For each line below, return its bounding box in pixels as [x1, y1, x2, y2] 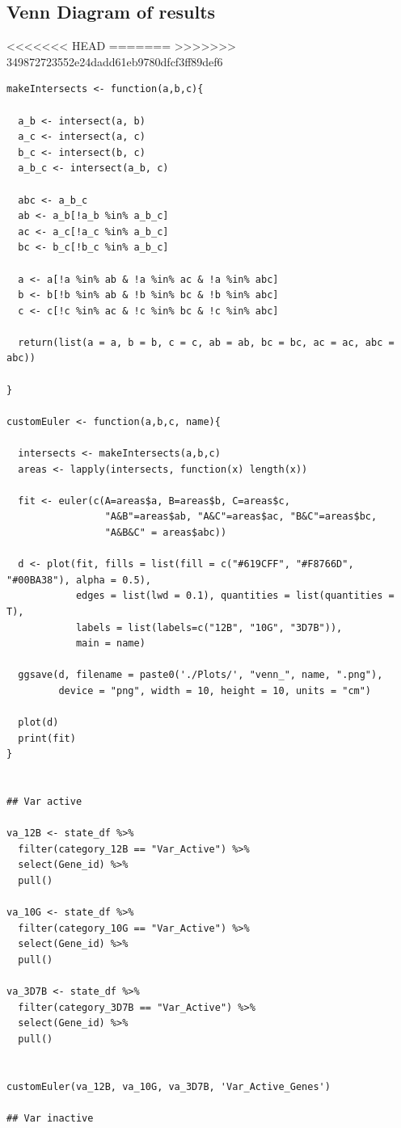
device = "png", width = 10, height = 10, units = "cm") [58, 684, 372, 697]
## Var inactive [6, 1112, 94, 1124]
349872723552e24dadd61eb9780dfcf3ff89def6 [6, 53, 223, 69]
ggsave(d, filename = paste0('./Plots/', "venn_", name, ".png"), [18, 669, 383, 681]
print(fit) [18, 732, 76, 744]
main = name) [75, 638, 146, 650]
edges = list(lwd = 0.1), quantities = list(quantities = [75, 590, 395, 602]
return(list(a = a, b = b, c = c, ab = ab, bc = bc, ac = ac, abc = [18, 336, 395, 348]
